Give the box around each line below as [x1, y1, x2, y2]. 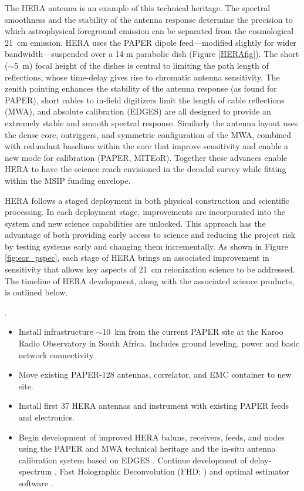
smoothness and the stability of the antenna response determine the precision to [5, 13, 293, 25]
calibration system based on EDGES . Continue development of [18, 453, 247, 466]
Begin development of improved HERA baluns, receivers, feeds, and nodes [18, 431, 285, 443]
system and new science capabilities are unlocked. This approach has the [5, 217, 266, 229]
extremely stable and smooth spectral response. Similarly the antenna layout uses [5, 116, 298, 129]
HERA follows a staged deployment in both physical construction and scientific [5, 194, 289, 206]
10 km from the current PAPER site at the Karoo [102, 325, 283, 338]
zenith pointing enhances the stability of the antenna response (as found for [5, 82, 277, 95]
